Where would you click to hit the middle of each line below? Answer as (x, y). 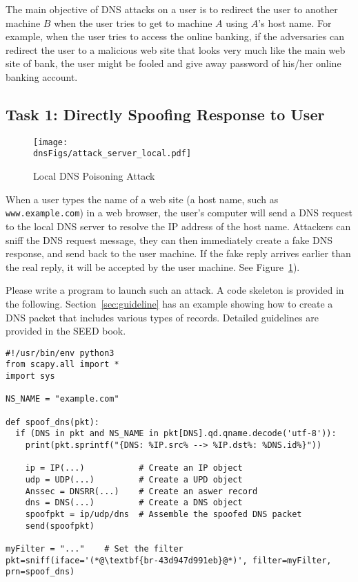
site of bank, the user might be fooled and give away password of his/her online (173, 63)
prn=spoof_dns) (40, 572)
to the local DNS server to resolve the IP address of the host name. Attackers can (178, 226)
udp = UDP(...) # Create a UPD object (134, 479)
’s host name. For (295, 22)
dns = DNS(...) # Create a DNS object (134, 503)
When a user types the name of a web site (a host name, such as (142, 199)
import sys (30, 376)
